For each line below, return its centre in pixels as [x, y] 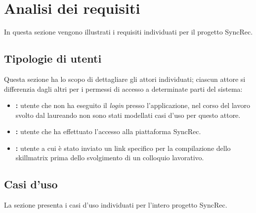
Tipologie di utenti [53, 58]
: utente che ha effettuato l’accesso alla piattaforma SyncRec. [108, 131]
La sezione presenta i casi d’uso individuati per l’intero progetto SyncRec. [116, 205]
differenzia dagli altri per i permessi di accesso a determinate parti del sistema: [123, 89]
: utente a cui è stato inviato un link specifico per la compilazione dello [123, 148]
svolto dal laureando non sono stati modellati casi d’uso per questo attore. [128, 115]
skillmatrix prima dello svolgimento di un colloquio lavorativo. [110, 158]
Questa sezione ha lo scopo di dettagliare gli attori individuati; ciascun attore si [125, 79]
